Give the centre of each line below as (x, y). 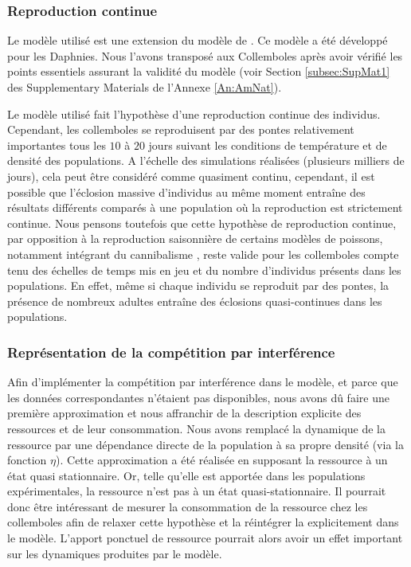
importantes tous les (57, 145)
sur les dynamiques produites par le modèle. (115, 553)
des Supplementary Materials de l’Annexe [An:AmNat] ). (145, 87)
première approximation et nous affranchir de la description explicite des (184, 413)
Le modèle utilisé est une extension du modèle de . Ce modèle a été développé (198, 40)
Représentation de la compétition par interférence (171, 352)
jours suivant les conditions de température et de (268, 145)
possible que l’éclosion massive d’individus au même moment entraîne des (186, 192)
